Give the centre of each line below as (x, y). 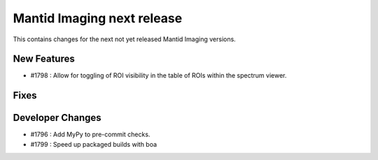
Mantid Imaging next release (98, 18)
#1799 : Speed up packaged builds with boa (94, 144)
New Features (44, 59)
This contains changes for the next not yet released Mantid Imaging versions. (124, 39)
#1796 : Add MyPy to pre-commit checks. (90, 134)
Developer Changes (57, 118)
